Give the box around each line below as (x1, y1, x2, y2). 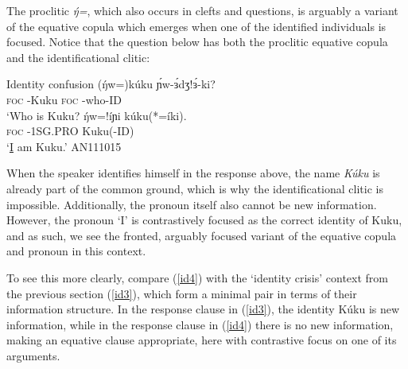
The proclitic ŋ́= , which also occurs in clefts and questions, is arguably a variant (6, 2, 398, 18)
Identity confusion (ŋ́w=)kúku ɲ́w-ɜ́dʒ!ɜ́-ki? (6, 76, 216, 92)
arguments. (6, 347, 60, 363)
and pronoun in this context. (6, 243, 146, 259)
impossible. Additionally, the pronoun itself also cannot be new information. (6, 196, 377, 212)
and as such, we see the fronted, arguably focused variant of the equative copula (6, 227, 397, 243)
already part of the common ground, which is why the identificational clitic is (6, 180, 383, 196)
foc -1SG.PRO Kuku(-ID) (6, 122, 134, 139)
